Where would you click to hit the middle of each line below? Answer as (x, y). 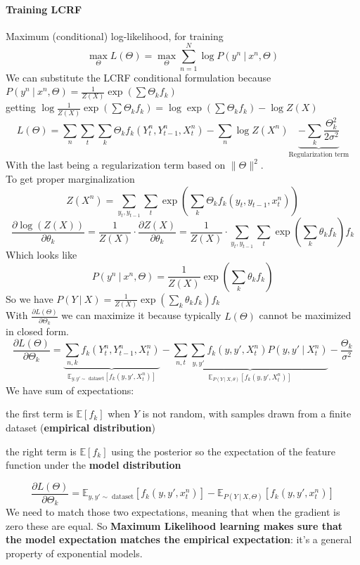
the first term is (39, 414)
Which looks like (41, 255)
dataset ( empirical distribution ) (81, 427)
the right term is (41, 451)
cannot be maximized (305, 315)
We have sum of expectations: (70, 390)
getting (21, 107)
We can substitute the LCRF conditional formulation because (139, 77)
